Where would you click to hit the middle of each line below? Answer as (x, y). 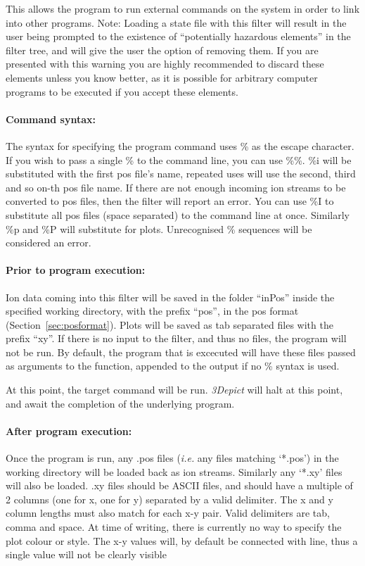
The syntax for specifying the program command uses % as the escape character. (180, 145)
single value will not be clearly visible (86, 554)
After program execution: (69, 430)
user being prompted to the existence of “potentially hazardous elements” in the (178, 36)
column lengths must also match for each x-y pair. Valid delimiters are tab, (168, 513)
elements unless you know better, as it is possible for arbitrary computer (162, 77)
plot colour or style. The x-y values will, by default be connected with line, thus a (182, 540)
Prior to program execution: (76, 270)
